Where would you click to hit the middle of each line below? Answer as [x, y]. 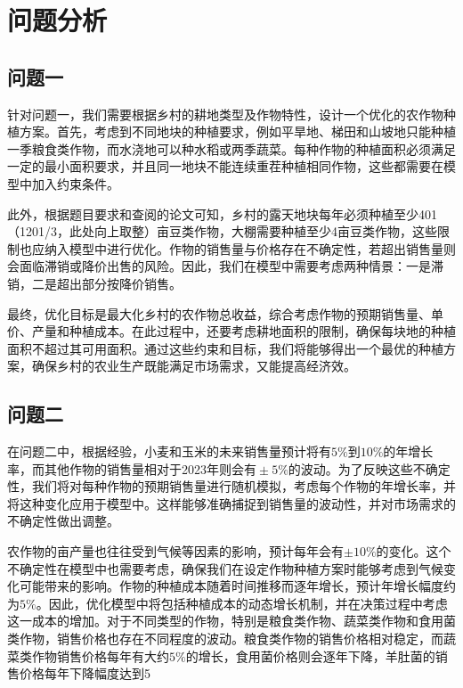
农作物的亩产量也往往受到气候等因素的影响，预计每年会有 [175, 551]
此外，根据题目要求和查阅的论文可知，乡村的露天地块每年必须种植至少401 [222, 213]
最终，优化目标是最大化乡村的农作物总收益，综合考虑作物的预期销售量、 [219, 313]
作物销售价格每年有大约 [100, 655]
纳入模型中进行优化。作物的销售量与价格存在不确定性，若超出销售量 [244, 248]
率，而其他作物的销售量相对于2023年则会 [126, 468]
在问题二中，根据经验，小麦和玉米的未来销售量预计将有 [169, 451]
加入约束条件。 [75, 183]
